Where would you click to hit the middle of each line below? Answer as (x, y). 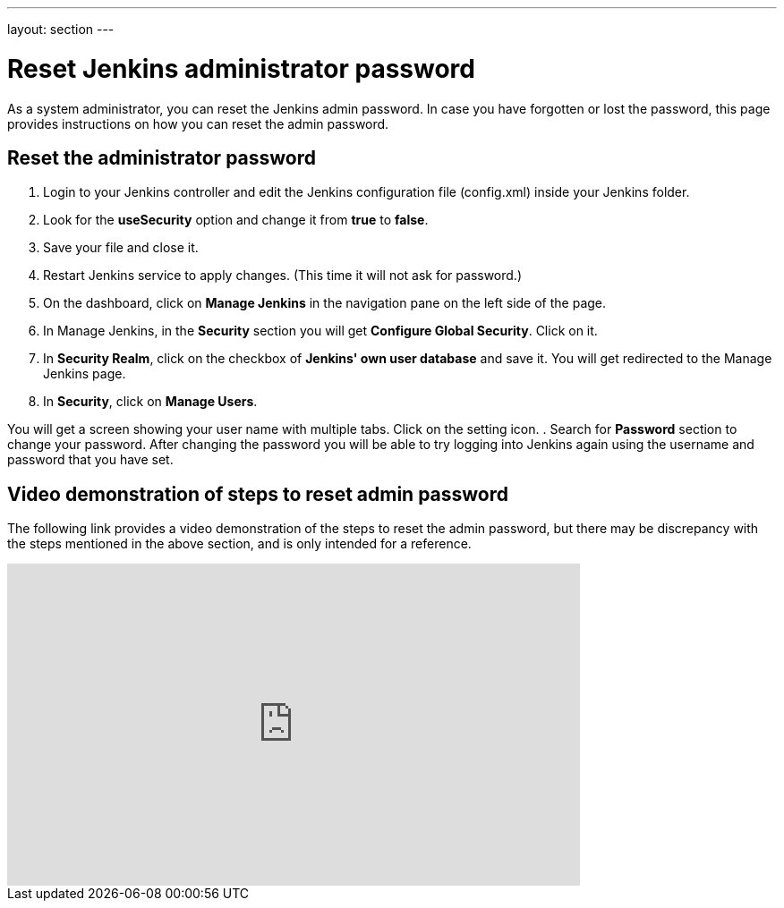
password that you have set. (90, 460)
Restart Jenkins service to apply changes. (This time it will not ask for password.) (283, 276)
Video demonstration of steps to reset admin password (258, 494)
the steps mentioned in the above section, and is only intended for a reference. (239, 544)
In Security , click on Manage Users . (150, 402)
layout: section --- (61, 29)
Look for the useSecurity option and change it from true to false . (236, 220)
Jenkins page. (85, 374)
